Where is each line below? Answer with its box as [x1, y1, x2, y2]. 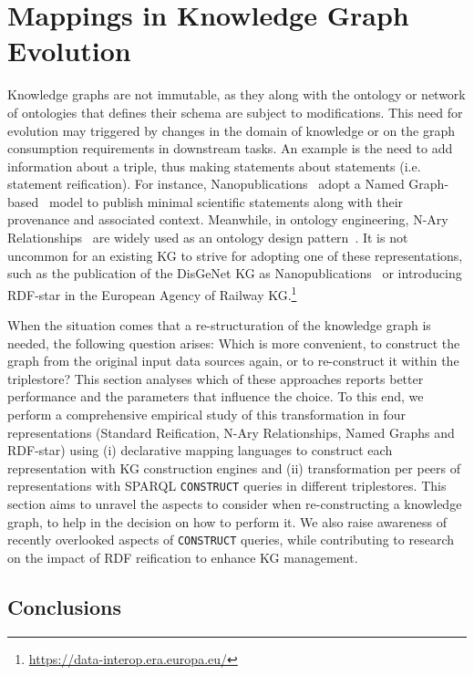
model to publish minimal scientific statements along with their [48, 192, 404, 211]
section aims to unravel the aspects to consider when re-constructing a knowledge [7, 494, 462, 514]
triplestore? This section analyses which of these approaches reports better [7, 369, 424, 388]
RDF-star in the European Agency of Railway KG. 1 [7, 282, 297, 304]
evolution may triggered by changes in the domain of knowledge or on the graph [7, 120, 456, 140]
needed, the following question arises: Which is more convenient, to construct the [7, 333, 460, 352]
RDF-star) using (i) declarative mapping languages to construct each [7, 441, 393, 460]
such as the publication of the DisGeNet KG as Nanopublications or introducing [7, 264, 462, 283]
